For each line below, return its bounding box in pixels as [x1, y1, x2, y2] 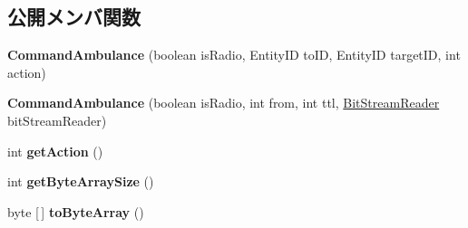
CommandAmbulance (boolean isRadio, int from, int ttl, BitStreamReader [7, 93, 440, 112]
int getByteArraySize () [7, 172, 154, 191]
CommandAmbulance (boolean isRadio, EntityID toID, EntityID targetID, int [7, 45, 461, 64]
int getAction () [7, 141, 103, 160]
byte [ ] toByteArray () [7, 202, 144, 221]
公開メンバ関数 [7, 3, 141, 31]
